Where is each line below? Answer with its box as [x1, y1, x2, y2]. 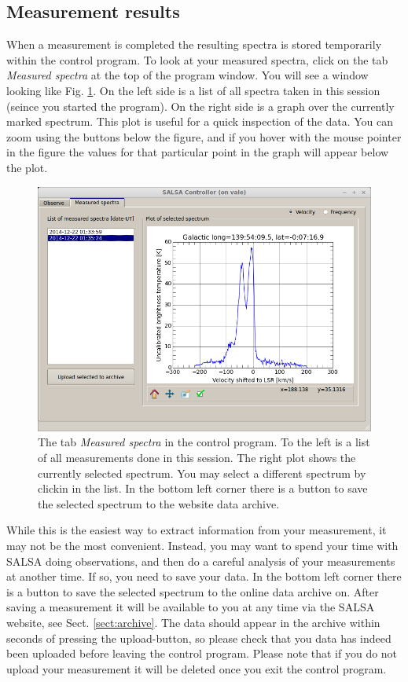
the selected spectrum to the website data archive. [38, 495, 280, 511]
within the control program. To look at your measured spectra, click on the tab [6, 51, 388, 68]
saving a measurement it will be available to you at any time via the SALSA [6, 599, 375, 615]
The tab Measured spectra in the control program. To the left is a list [38, 434, 370, 450]
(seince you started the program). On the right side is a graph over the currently [6, 97, 395, 114]
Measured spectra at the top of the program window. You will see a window [6, 67, 369, 83]
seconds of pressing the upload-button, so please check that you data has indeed [6, 629, 391, 646]
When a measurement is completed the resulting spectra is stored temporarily [6, 36, 382, 53]
